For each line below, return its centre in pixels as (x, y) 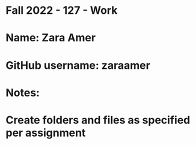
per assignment (46, 133)
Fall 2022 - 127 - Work (62, 10)
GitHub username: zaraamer (78, 65)
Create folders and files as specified (98, 120)
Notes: (23, 93)
